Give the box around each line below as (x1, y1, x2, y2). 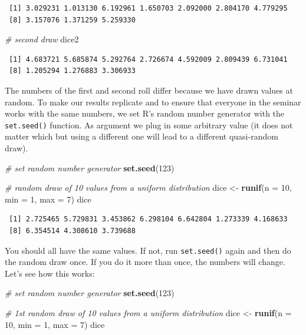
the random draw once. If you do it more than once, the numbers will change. (5, 256, 285, 268)
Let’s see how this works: (5, 267, 95, 279)
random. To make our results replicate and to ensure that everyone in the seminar (5, 95, 301, 108)
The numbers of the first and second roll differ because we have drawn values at (5, 84, 293, 96)
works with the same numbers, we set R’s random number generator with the (5, 107, 285, 120)
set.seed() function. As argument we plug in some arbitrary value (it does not (5, 118, 293, 131)
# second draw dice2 (5, 33, 79, 45)
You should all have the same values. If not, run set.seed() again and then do (5, 244, 291, 256)
